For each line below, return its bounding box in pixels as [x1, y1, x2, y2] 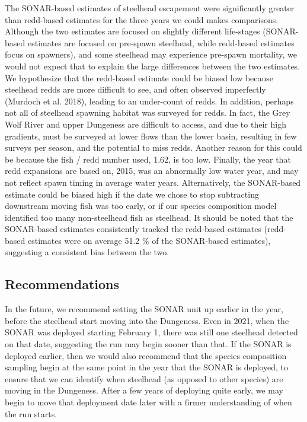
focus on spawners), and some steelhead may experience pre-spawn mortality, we [5, 48, 297, 61]
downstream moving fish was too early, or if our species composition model [5, 199, 277, 212]
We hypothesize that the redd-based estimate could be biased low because [5, 71, 274, 84]
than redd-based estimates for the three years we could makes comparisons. [5, 13, 279, 26]
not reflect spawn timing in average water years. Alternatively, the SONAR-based [5, 176, 301, 188]
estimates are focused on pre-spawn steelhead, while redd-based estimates [27, 36, 295, 49]
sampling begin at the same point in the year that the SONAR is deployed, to [5, 361, 289, 373]
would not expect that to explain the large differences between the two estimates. [5, 59, 300, 72]
